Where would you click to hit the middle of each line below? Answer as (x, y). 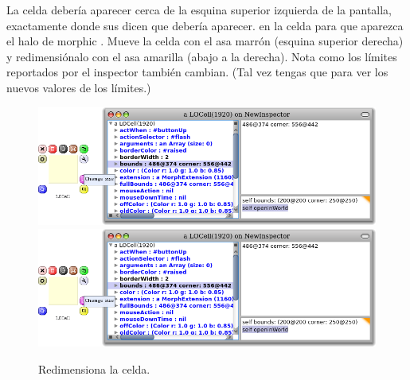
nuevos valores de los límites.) (79, 87)
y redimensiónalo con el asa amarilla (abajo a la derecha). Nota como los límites (202, 56)
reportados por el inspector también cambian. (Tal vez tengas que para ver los (197, 72)
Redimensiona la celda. (94, 368)
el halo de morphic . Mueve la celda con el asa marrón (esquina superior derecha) (205, 41)
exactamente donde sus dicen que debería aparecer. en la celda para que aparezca (205, 25)
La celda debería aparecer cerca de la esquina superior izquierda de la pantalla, (199, 10)
